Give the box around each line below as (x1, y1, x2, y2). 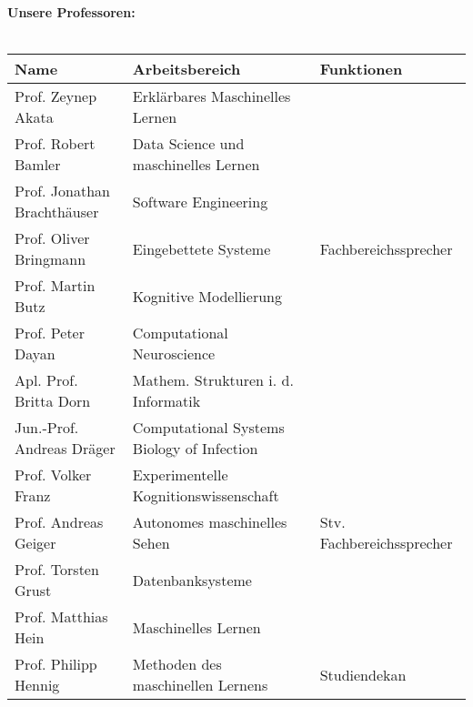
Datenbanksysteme (132, 569, 252, 591)
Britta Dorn (15, 390, 91, 412)
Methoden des (132, 653, 222, 675)
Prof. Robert (15, 133, 96, 155)
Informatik (132, 390, 201, 412)
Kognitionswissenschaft (132, 485, 279, 507)
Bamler (15, 154, 61, 176)
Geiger (15, 532, 56, 554)
